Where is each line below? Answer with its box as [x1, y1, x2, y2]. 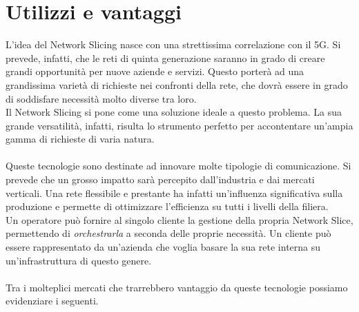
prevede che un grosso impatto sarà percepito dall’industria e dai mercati [6, 172, 315, 187]
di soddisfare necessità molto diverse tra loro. [6, 91, 197, 105]
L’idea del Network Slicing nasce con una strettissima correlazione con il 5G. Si [6, 37, 341, 52]
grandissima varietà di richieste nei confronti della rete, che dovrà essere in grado [6, 77, 348, 92]
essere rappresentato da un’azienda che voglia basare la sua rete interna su [6, 240, 321, 254]
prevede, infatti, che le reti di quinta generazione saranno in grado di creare [6, 50, 325, 65]
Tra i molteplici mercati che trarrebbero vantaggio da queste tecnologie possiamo [6, 280, 348, 294]
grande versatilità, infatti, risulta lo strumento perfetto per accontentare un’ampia [6, 118, 353, 132]
